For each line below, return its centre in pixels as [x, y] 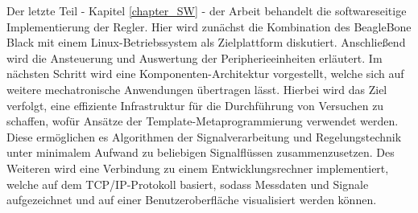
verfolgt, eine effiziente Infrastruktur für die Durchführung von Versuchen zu [195, 105]
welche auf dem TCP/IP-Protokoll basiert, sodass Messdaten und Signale [188, 184]
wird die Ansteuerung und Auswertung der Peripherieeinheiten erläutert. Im [195, 57]
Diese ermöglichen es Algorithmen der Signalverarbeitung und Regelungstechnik [204, 136]
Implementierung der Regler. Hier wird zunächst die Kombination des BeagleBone [209, 26]
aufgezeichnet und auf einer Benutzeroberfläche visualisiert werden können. [192, 200]
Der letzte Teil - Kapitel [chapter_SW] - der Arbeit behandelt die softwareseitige [207, 10]
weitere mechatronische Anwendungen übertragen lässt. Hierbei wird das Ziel [197, 89]
